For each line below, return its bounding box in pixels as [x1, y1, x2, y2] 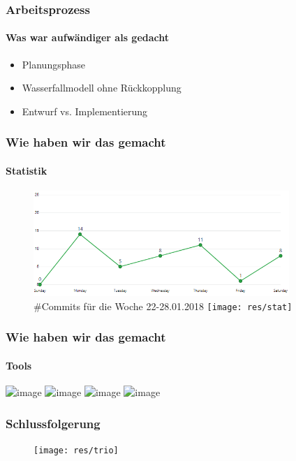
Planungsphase [22, 57, 85, 71]
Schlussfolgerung [6, 414, 101, 432]
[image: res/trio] [34, 445, 119, 455]
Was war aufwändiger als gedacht [6, 30, 170, 45]
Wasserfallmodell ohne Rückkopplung [22, 80, 182, 95]
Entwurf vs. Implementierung [22, 103, 148, 118]
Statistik [6, 163, 47, 177]
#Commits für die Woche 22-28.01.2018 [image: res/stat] [34, 298, 293, 313]
